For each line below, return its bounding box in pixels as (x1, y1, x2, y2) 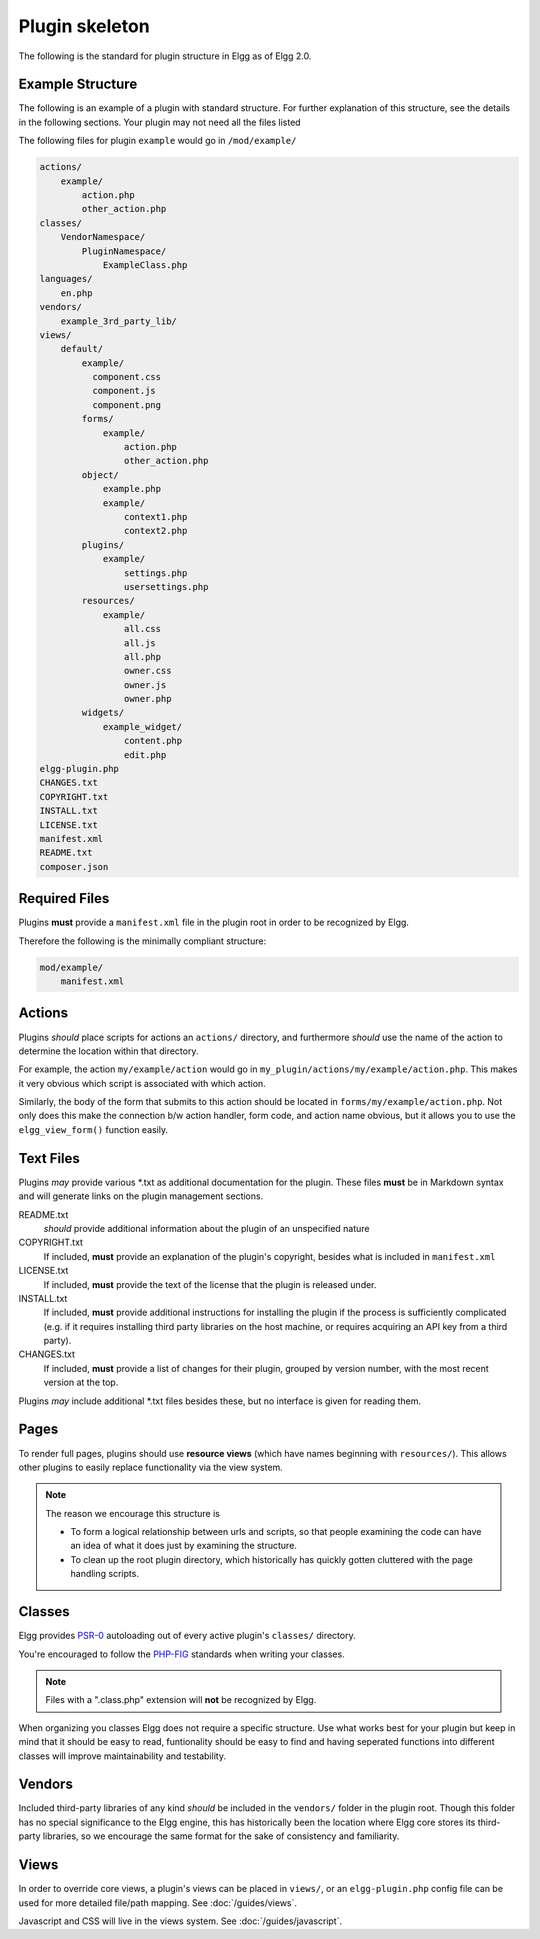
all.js (123, 637, 157, 649)
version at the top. (43, 1376, 119, 1389)
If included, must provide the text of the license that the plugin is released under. (43, 1278, 377, 1290)
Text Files (18, 1150, 80, 1167)
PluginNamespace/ (81, 245, 167, 257)
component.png (91, 399, 162, 410)
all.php (123, 651, 162, 662)
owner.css (123, 665, 172, 677)
